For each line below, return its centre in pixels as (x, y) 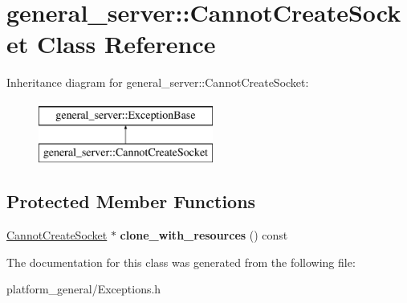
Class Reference (126, 44)
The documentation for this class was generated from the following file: (181, 262)
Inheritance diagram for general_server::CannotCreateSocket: (158, 82)
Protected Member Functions (131, 201)
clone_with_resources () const (204, 235)
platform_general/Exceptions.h (84, 289)
